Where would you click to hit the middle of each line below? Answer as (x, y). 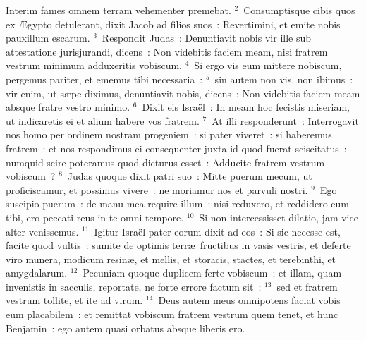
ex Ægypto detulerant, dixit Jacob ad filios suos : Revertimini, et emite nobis (173, 24)
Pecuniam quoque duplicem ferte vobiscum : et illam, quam (212, 273)
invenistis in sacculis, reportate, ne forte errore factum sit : (134, 286)
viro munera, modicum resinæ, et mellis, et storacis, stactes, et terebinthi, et (171, 259)
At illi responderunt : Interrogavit (285, 120)
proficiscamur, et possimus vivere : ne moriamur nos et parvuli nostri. (157, 189)
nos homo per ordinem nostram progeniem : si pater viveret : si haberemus (169, 134)
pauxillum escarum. (48, 38)
